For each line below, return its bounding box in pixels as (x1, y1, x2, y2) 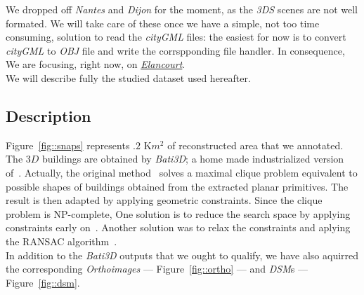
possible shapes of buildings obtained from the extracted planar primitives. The (6, 179, 349, 193)
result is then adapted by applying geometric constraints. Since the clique (6, 193, 323, 207)
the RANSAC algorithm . (6, 233, 117, 248)
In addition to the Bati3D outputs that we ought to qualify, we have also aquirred (6, 247, 359, 262)
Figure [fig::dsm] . (6, 275, 80, 289)
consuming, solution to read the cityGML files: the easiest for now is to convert (6, 29, 346, 44)
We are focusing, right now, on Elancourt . (6, 57, 186, 71)
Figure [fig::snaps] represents (6, 137, 130, 152)
